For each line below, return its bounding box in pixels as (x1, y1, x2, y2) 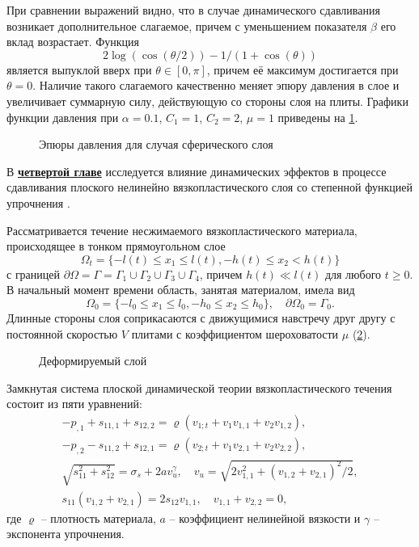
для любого (324, 265, 382, 282)
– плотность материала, (40, 509, 156, 526)
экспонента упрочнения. (6, 525, 125, 542)
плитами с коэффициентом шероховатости (131, 325, 339, 342)
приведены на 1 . (277, 108, 358, 125)
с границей (6, 265, 61, 282)
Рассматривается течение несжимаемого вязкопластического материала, (6, 221, 358, 238)
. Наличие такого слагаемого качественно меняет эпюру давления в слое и (32, 77, 400, 94)
